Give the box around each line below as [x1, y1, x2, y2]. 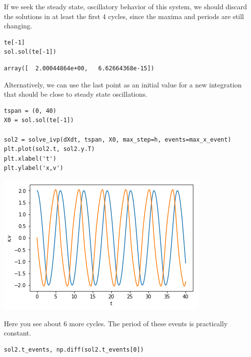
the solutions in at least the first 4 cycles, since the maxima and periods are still [4, 11, 244, 21]
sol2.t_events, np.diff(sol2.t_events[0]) [4, 346, 144, 353]
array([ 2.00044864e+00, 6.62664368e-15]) [4, 64, 154, 72]
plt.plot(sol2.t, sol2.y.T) [4, 146, 95, 153]
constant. [4, 328, 31, 338]
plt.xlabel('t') [4, 155, 57, 162]
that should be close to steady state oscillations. [4, 89, 147, 99]
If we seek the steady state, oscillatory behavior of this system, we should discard [4, 1, 247, 11]
